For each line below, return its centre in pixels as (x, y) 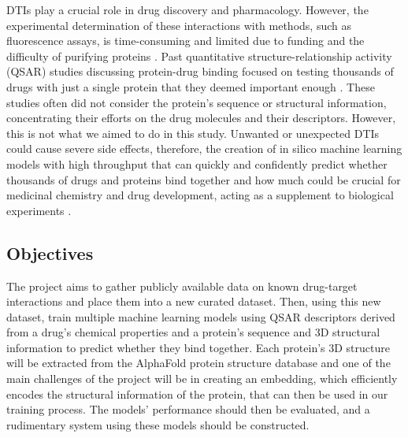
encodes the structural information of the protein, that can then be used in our (197, 393)
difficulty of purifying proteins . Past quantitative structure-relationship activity (199, 56)
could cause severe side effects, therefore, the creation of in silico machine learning (204, 148)
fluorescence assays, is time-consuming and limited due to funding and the (185, 41)
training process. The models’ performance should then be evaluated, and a (188, 409)
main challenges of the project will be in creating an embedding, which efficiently (202, 379)
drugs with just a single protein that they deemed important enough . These (191, 86)
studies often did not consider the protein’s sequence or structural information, (197, 102)
